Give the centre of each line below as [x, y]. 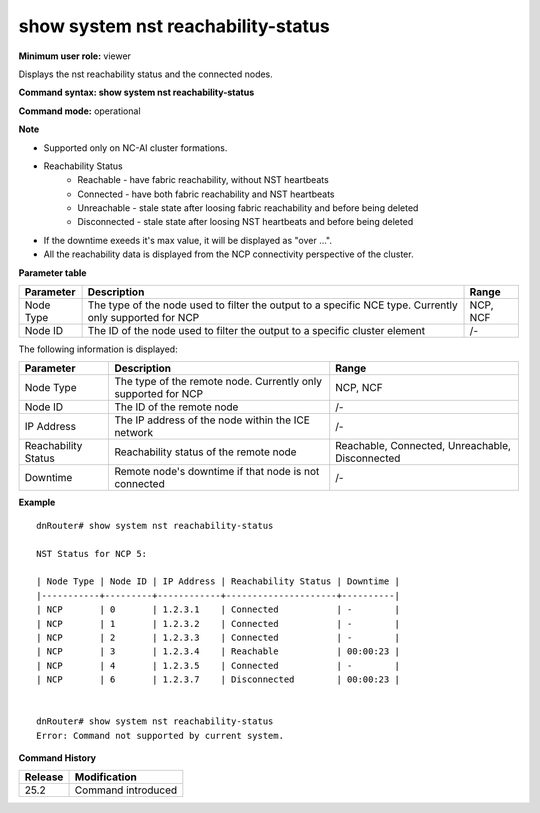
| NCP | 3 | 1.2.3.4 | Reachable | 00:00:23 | [218, 651]
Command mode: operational [79, 111]
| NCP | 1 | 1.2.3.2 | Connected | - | [218, 623]
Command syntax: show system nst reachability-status [136, 92]
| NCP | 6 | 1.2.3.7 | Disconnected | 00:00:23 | [218, 679]
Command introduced [126, 790]
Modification [105, 777]
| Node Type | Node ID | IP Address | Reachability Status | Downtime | [218, 581]
